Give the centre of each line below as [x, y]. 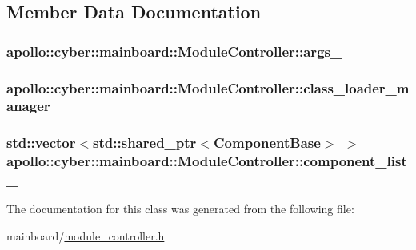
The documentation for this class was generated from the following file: [180, 209]
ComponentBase [267, 143]
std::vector [41, 143]
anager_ [34, 106]
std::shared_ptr [145, 143]
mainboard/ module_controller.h [86, 236]
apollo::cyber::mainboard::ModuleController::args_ [174, 51]
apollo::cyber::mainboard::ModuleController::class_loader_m [208, 87]
